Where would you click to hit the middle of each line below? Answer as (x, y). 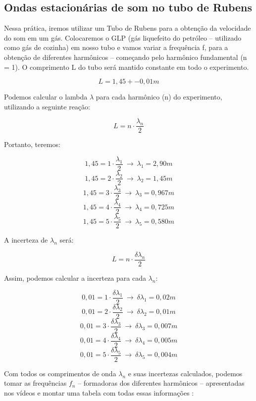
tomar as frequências (35, 383)
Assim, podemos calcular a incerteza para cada (75, 277)
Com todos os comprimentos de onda (60, 373)
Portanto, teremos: (32, 144)
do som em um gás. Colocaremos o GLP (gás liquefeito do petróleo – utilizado (123, 37)
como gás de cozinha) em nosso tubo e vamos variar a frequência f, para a (116, 47)
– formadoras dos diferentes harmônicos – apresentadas (161, 383)
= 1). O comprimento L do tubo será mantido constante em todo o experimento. (127, 67)
